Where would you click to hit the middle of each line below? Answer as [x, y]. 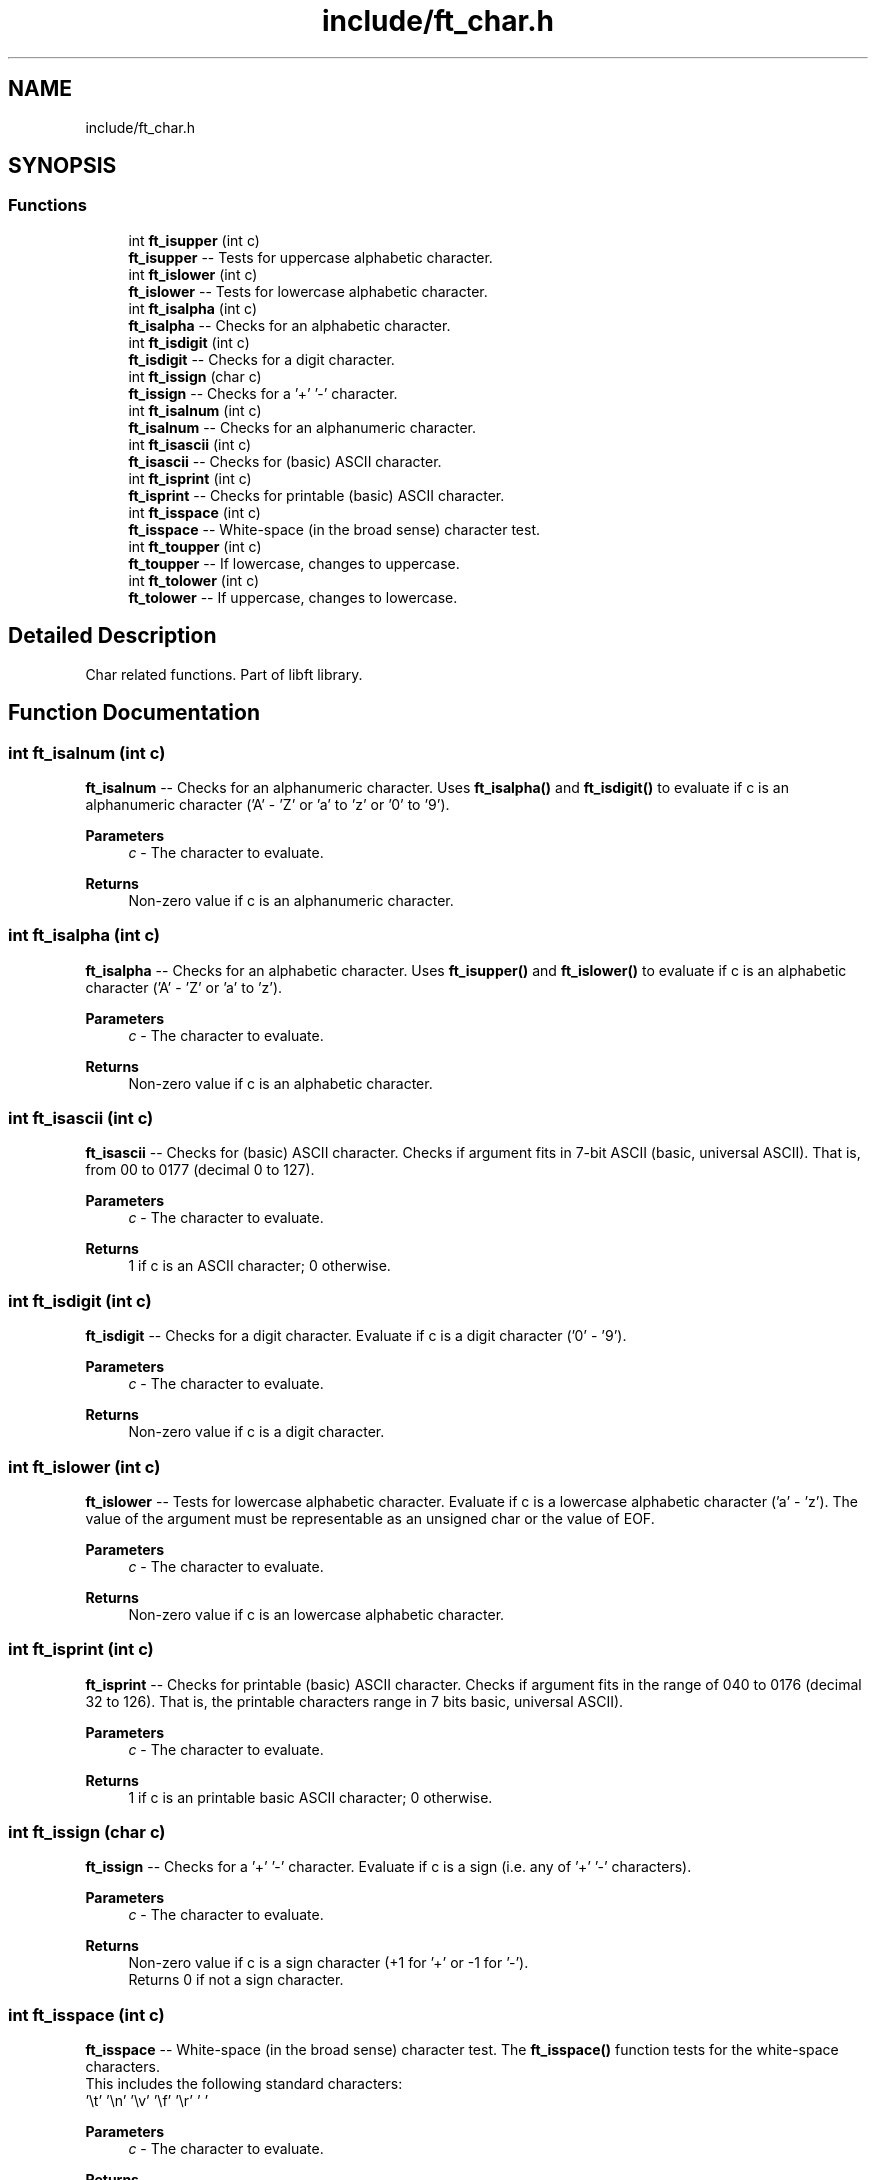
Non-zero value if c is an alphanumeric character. [291, 900]
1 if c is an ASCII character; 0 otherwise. [259, 1266]
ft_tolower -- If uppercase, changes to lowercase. [293, 597]
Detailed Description [112, 636]
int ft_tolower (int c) [194, 580]
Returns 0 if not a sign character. [236, 1980]
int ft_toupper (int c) [195, 546]
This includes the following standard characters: [244, 2084]
